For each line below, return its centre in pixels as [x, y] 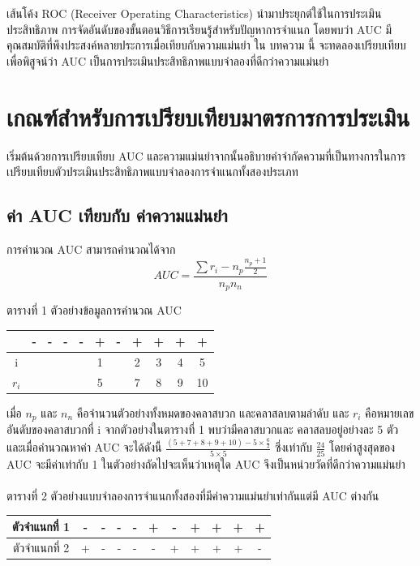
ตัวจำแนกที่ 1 [41, 526]
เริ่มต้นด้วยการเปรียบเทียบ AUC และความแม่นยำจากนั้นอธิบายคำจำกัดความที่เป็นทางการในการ [206, 155]
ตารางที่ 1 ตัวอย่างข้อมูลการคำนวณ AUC [94, 310]
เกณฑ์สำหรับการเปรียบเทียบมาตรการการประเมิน [208, 116]
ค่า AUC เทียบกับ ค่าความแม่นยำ [117, 215]
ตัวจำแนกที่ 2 [41, 547]
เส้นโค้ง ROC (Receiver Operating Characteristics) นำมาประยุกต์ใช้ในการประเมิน [194, 13]
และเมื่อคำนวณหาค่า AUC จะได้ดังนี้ [84, 447]
